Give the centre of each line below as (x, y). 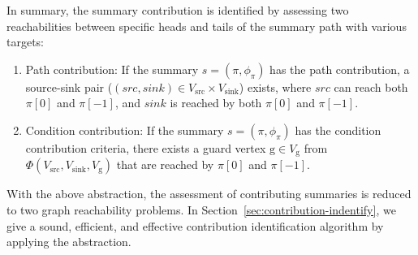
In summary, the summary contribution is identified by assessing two (178, 10)
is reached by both (216, 103)
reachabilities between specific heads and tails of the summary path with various (207, 26)
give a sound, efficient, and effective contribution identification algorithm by (195, 225)
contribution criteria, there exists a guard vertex (146, 147)
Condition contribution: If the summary (125, 130)
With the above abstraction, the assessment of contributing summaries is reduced (209, 194)
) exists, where (275, 86)
